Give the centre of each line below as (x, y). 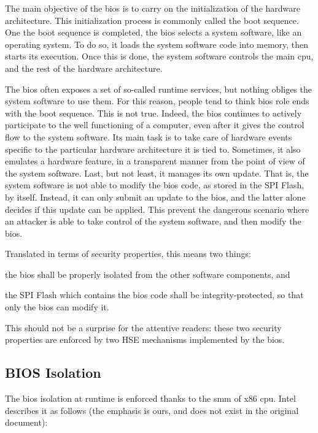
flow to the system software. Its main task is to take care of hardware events (149, 136)
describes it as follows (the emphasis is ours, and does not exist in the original (152, 410)
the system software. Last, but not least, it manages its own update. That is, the (157, 173)
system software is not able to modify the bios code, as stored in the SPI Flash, (155, 185)
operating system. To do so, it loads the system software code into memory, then (157, 44)
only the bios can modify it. (57, 307)
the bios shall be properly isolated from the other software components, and (148, 274)
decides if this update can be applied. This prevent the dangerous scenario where (157, 209)
